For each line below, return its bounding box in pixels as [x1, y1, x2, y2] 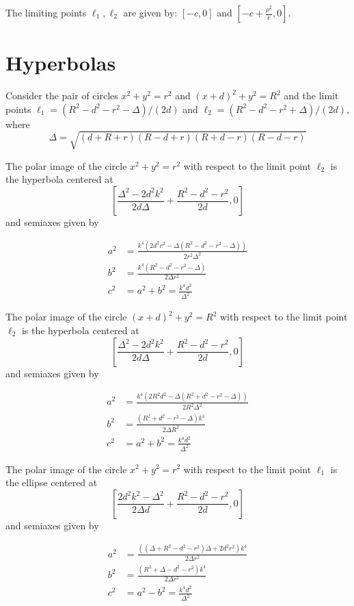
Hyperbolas [5, 49, 116, 77]
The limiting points [5, 5, 87, 19]
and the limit [284, 88, 339, 103]
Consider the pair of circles [5, 88, 118, 103]
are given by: [123, 5, 178, 19]
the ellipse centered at [5, 475, 98, 490]
